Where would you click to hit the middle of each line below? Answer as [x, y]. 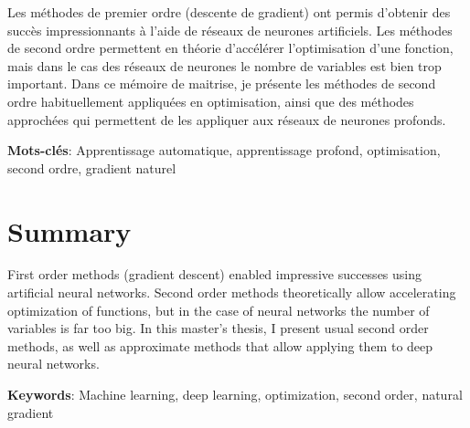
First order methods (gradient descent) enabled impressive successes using [214, 274]
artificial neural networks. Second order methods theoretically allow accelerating [232, 292]
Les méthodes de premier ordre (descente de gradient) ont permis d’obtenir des [229, 12]
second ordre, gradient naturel [92, 167]
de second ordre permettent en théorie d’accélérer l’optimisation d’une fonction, [230, 48]
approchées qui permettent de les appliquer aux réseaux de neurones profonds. [227, 119]
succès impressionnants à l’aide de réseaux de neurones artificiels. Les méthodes [230, 30]
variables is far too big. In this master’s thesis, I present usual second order [218, 328]
